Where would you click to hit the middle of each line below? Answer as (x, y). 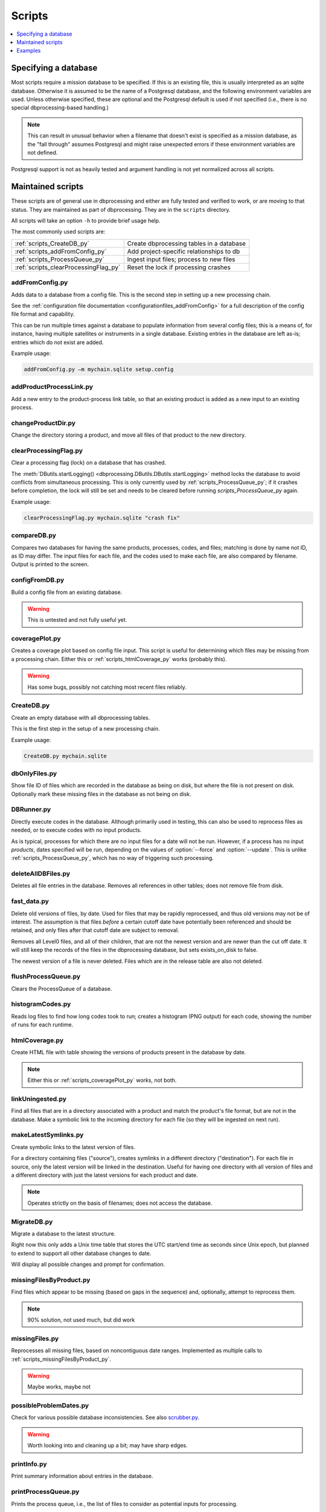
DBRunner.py (31, 809)
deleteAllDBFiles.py (41, 874)
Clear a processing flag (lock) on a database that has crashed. (89, 463)
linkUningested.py (39, 1099)
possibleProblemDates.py (50, 1406)
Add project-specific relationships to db (184, 251)
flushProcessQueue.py (46, 977)
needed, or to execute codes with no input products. (76, 830)
